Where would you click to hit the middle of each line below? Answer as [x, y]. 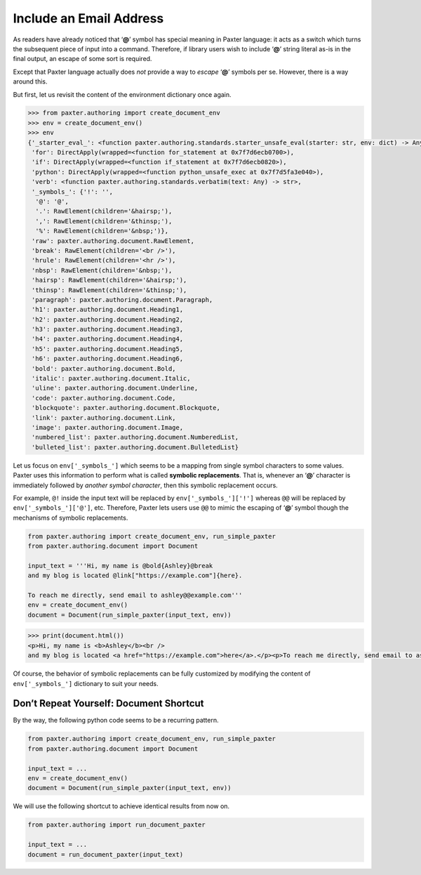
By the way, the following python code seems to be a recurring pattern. [116, 721]
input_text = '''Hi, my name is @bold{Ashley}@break [120, 566]
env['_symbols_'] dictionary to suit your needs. [86, 683]
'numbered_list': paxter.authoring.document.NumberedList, [135, 438]
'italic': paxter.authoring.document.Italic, [111, 379]
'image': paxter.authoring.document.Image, [108, 427]
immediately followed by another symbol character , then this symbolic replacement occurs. [146, 485]
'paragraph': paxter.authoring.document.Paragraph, [122, 300]
